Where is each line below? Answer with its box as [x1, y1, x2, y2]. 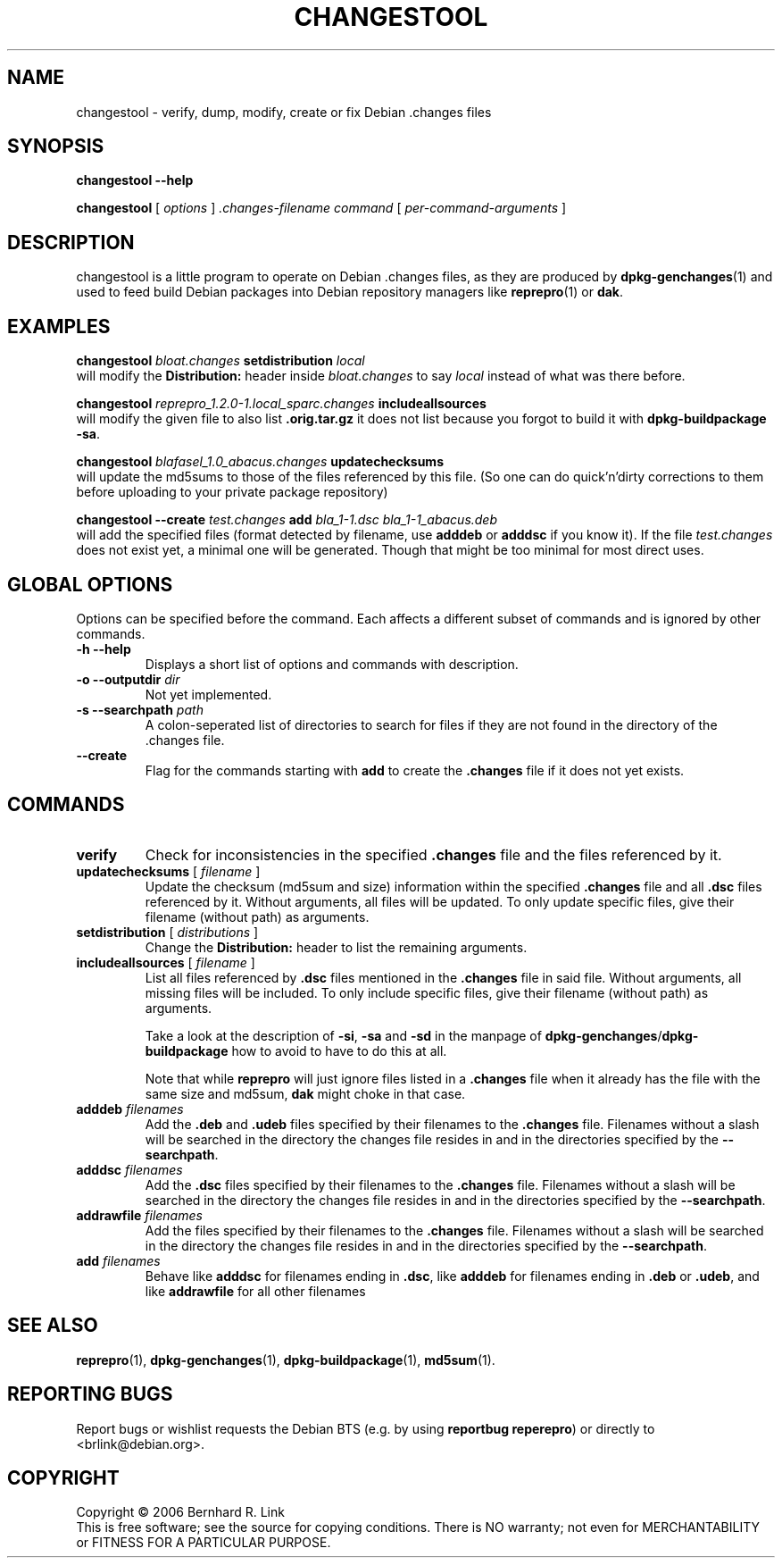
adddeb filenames [76, 1101, 184, 1117]
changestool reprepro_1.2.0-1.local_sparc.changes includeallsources [76, 396, 487, 412]
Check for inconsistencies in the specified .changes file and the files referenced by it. [145, 845, 722, 864]
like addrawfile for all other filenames [145, 1283, 366, 1299]
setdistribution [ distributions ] [76, 924, 259, 940]
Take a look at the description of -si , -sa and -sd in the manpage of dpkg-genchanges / [145, 1027, 662, 1043]
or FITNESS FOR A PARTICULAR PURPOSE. [76, 1535, 331, 1551]
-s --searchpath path [76, 701, 204, 717]
